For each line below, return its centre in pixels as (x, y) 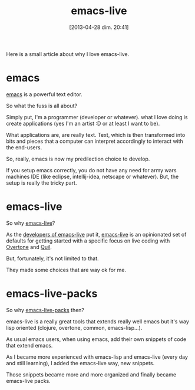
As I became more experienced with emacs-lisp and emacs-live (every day (97, 357)
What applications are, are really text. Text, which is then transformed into (96, 135)
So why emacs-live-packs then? (45, 310)
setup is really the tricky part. (42, 183)
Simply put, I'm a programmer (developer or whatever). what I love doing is (97, 117)
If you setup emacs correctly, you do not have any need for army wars (91, 170)
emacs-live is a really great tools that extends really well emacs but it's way (98, 321)
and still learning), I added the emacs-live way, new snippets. (80, 363)
